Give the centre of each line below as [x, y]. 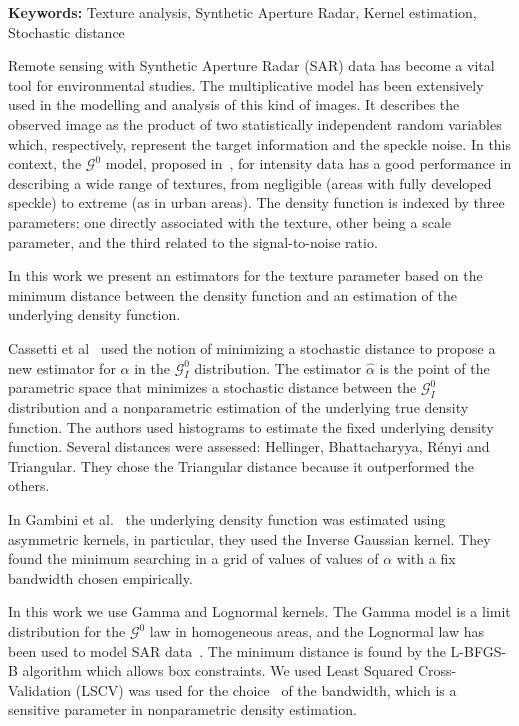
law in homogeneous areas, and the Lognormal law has [317, 631]
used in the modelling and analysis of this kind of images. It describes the [234, 104]
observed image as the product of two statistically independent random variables [255, 123]
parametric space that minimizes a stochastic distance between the [212, 387]
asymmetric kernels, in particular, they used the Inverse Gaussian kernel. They [249, 538]
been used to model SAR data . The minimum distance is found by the [227, 650]
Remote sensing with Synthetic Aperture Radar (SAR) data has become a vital [251, 65]
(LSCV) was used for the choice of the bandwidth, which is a [266, 689]
